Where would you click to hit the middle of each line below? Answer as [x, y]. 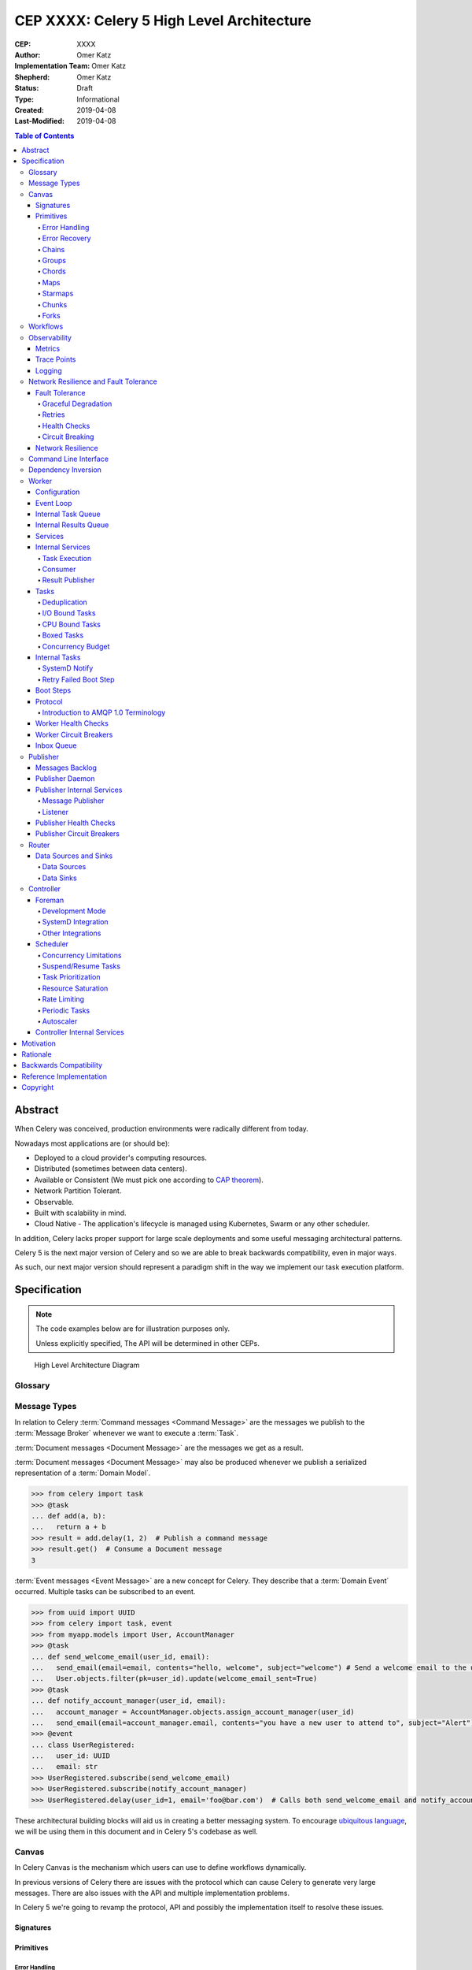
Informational [98, 99]
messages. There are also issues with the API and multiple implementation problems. [152, 1893]
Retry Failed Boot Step [78, 679]
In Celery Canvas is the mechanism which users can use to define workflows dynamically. [160, 1868]
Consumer [59, 569]
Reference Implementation [65, 1076]
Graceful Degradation [77, 404]
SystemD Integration [76, 922]
